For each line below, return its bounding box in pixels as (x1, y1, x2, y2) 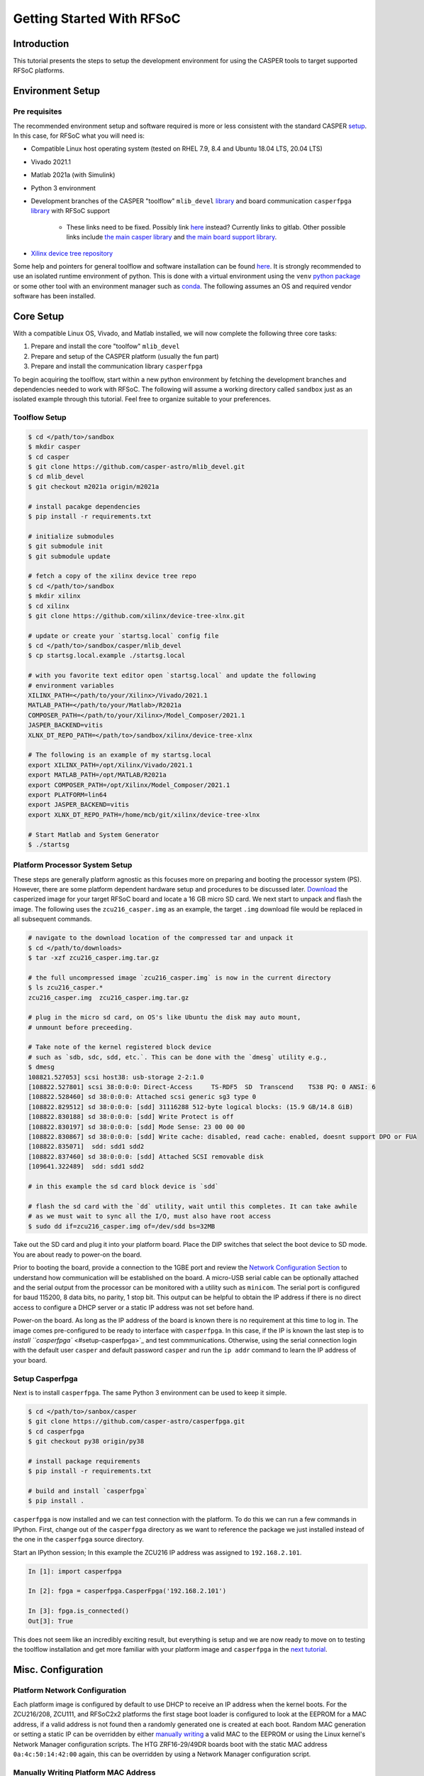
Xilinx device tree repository (30, 249, 113, 257)
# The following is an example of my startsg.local (28, 751, 212, 759)
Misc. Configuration (13, 1663, 104, 1676)
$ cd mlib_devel (28, 472, 85, 481)
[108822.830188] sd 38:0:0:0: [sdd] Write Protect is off (28, 1112, 234, 1121)
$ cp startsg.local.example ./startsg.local (28, 651, 186, 660)
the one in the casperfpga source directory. (13, 1535, 145, 1544)
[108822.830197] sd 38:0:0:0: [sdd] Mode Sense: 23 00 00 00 (28, 1122, 245, 1131)
